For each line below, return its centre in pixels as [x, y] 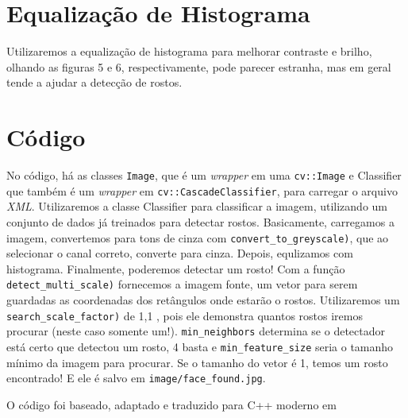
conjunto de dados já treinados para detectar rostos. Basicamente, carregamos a [200, 221]
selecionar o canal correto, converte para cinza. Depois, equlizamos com [180, 253]
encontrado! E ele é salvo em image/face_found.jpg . [136, 378]
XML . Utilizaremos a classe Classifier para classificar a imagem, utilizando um [197, 206]
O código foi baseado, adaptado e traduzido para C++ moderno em [171, 404]
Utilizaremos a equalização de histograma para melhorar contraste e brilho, [189, 51]
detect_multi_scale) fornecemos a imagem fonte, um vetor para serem [182, 284]
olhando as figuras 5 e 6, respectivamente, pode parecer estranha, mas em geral [199, 66]
